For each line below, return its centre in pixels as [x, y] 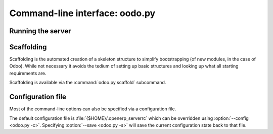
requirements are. [28, 73]
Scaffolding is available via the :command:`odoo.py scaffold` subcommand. [88, 83]
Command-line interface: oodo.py [82, 13]
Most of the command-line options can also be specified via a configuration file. [93, 109]
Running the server [40, 31]
